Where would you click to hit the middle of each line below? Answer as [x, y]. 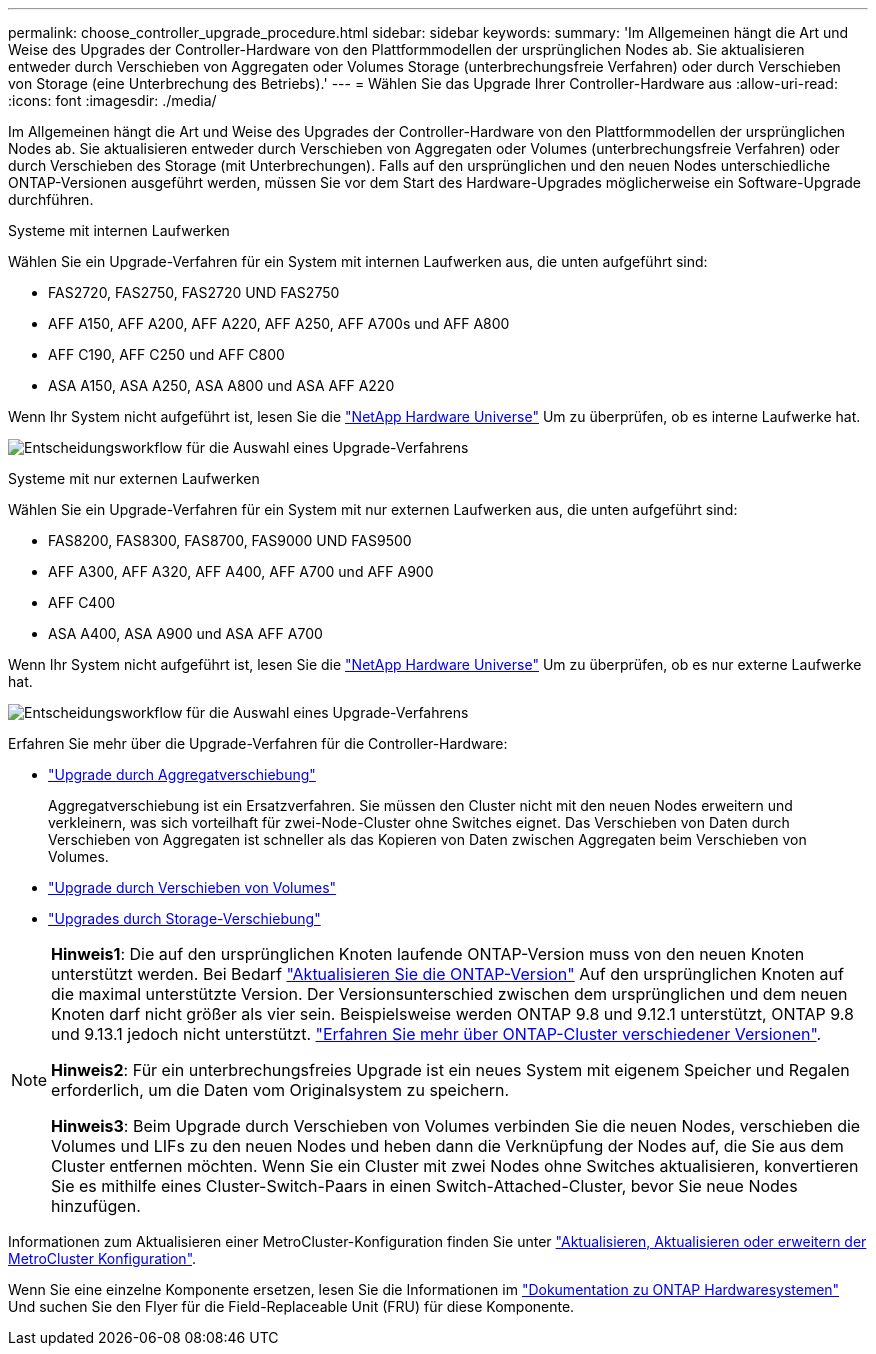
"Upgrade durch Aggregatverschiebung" [182, 774]
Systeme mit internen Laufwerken [119, 230]
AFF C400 [82, 602]
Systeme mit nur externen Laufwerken [134, 478]
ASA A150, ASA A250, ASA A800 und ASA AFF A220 [221, 385]
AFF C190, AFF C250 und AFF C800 [166, 354]
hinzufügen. [96, 1206]
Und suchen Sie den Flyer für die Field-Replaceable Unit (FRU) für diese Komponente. [291, 1306]
